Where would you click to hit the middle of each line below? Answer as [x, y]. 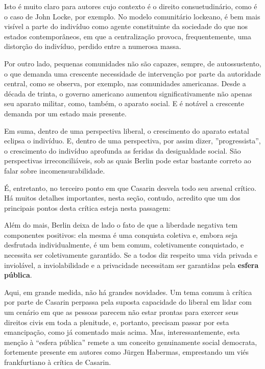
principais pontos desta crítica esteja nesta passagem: [88, 207]
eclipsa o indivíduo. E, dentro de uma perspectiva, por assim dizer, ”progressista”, [132, 141]
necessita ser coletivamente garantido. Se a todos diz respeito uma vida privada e [131, 255]
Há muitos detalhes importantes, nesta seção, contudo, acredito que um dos [122, 198]
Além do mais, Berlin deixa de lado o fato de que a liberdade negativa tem [121, 225]
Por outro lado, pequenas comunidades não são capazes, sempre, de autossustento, [133, 63]
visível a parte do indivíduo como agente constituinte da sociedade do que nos [126, 26]
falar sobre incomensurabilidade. [55, 170]
